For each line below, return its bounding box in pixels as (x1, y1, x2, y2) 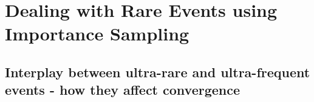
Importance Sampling (5, 21, 189, 46)
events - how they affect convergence (5, 80, 241, 99)
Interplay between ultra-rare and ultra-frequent (5, 62, 310, 81)
